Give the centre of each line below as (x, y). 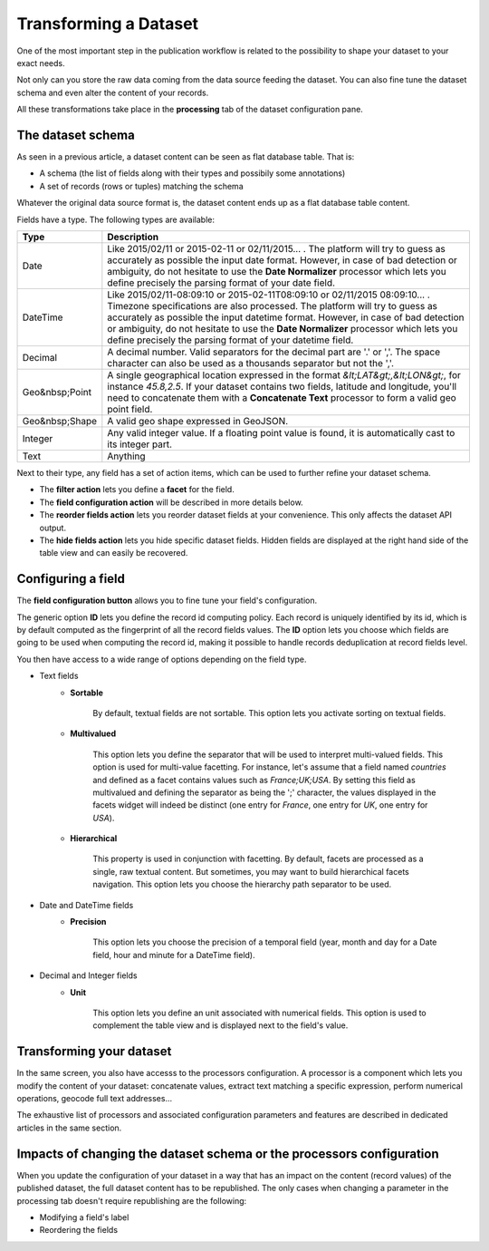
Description (133, 237)
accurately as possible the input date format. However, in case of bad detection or (282, 260)
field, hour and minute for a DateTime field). (174, 955)
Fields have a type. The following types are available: (116, 219)
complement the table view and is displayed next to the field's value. (221, 1025)
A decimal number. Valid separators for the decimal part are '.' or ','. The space (274, 352)
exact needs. (41, 63)
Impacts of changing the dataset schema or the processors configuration (228, 1154)
